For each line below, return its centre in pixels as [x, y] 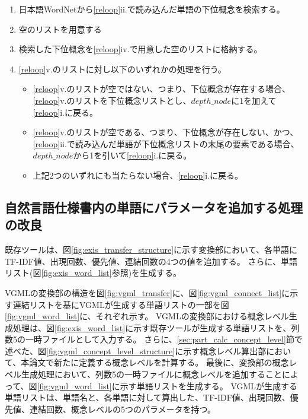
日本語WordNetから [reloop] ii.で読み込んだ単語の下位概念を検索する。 [152, 9]
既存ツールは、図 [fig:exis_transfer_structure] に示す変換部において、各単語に [151, 250]
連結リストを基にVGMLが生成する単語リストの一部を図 [121, 304]
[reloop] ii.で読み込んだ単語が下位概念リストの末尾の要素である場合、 [166, 143]
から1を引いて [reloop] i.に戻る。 [132, 155]
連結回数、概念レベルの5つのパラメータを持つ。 [123, 409]
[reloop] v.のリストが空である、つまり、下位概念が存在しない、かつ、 [166, 132]
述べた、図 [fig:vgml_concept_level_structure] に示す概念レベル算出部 [136, 350]
